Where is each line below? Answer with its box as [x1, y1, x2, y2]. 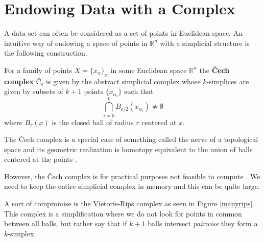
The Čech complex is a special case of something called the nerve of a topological [4, 134, 258, 144]
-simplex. [8, 228, 36, 238]
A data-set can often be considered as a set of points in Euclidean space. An [4, 28, 243, 38]
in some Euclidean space [110, 64, 187, 75]
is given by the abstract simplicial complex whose [46, 76, 201, 86]
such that [124, 86, 154, 96]
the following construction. [4, 47, 87, 58]
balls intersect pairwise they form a [148, 218, 258, 229]
